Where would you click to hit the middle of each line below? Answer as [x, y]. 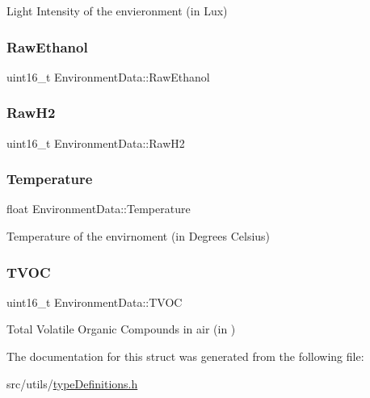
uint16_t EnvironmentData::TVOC [95, 302]
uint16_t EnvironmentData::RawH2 [96, 142]
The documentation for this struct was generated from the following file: [185, 356]
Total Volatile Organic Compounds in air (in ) [121, 329]
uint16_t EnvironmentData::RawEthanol [108, 76]
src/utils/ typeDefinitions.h [72, 383]
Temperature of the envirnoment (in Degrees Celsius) [139, 236]
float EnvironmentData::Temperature [99, 209]
